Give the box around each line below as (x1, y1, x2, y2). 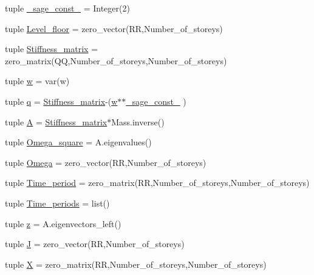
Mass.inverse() (111, 115, 165, 128)
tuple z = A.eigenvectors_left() (5, 217, 121, 230)
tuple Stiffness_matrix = (5, 42, 98, 55)
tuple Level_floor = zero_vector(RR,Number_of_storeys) (5, 22, 223, 35)
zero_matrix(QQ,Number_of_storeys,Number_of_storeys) (5, 54, 227, 67)
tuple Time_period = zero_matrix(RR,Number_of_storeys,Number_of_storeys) (5, 176, 310, 189)
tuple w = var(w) (5, 75, 70, 87)
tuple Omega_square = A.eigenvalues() (5, 136, 152, 148)
